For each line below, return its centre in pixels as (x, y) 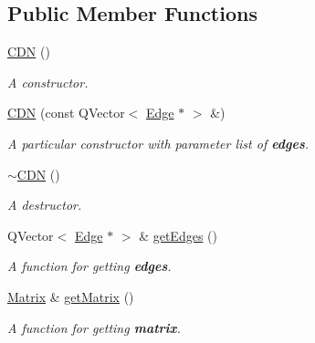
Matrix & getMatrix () (71, 296)
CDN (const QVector (66, 113)
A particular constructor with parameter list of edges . (158, 143)
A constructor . (48, 82)
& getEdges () (178, 235)
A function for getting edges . (89, 266)
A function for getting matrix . (94, 327)
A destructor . (45, 205)
